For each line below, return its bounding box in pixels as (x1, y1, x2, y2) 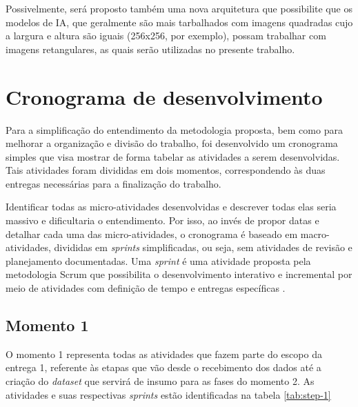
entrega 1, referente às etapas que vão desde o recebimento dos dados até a (6, 360, 321, 375)
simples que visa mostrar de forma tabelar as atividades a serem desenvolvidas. (6, 149, 340, 163)
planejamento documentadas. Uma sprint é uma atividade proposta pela (6, 253, 311, 268)
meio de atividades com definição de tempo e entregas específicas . (6, 281, 286, 295)
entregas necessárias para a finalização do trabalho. (6, 176, 221, 190)
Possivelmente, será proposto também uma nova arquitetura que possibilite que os (6, 1, 352, 15)
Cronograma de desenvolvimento (6, 82, 323, 110)
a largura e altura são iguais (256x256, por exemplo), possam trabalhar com (6, 28, 326, 43)
